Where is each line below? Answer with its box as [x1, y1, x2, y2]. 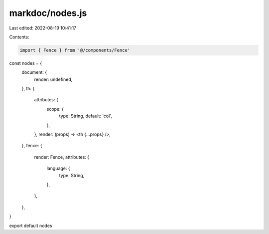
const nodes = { [9, 60, 42, 66]
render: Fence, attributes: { [34, 154, 90, 160]
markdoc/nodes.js [9, 7, 87, 18]
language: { [46, 165, 70, 172]
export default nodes [9, 223, 52, 229]
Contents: [9, 34, 29, 40]
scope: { [46, 106, 64, 112]
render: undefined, [34, 76, 73, 82]
